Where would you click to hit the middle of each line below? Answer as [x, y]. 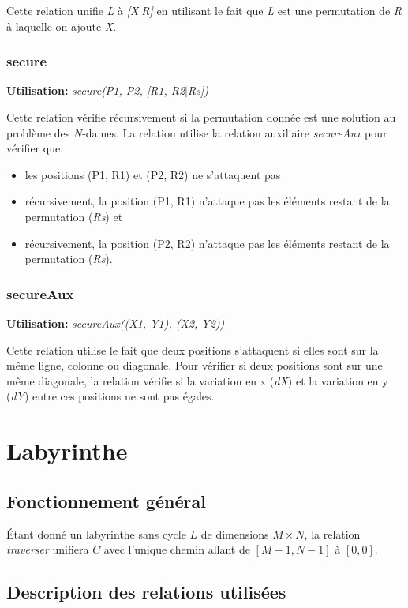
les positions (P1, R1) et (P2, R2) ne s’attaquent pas [153, 174]
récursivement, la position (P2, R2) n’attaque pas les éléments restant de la [207, 243]
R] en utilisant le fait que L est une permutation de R [271, 10]
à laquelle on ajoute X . [62, 26]
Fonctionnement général [106, 500]
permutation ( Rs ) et [74, 216]
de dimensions [235, 533]
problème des [38, 132]
